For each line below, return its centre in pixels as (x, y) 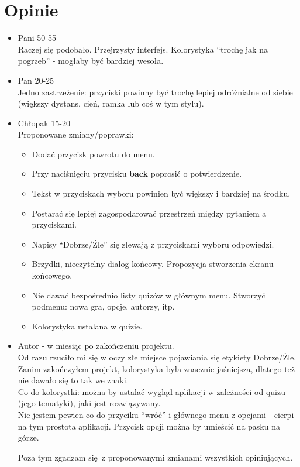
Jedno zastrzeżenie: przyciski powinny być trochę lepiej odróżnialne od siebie (155, 92)
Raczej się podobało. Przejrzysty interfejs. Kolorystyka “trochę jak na (143, 49)
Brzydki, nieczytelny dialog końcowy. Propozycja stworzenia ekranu (153, 264)
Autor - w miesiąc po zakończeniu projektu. (96, 346)
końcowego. (52, 275)
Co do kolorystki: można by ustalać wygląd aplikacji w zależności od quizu (152, 391)
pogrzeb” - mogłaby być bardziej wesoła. (91, 61)
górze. (28, 437)
